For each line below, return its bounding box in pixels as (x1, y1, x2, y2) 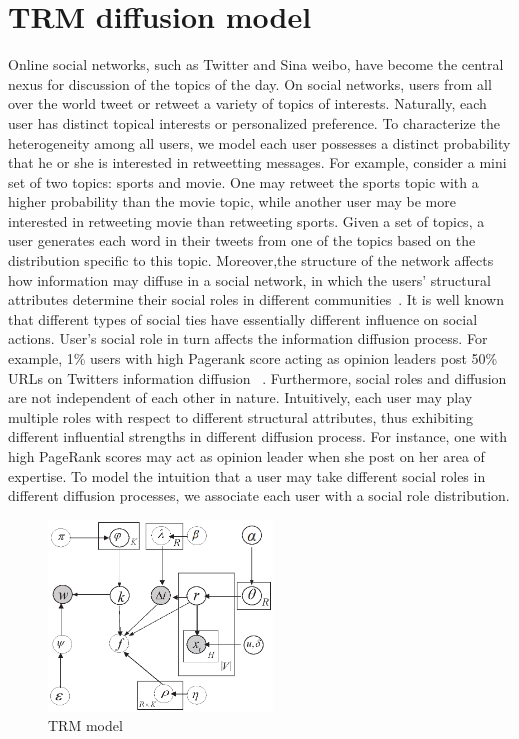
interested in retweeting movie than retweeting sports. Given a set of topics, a (8, 210, 485, 231)
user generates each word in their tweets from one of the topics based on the (8, 230, 476, 251)
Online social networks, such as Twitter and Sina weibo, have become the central (8, 54, 504, 75)
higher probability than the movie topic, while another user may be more (8, 191, 456, 212)
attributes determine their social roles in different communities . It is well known (8, 289, 504, 310)
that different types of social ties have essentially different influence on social (8, 308, 478, 329)
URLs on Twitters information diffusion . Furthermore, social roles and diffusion (8, 367, 507, 388)
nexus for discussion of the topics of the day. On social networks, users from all (8, 73, 492, 94)
